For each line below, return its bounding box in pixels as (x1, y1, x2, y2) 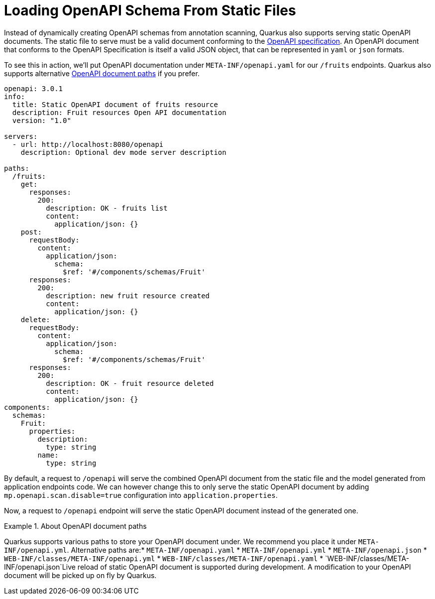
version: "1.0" (12, 116, 71, 124)
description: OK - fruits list (46, 204, 168, 212)
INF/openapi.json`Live (4, 562, 76, 571)
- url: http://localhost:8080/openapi (12, 140, 164, 148)
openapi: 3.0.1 (4, 84, 63, 93)
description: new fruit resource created (46, 291, 210, 300)
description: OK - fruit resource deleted (46, 379, 214, 387)
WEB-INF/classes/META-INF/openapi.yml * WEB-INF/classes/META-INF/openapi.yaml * (4, 554, 324, 563)
